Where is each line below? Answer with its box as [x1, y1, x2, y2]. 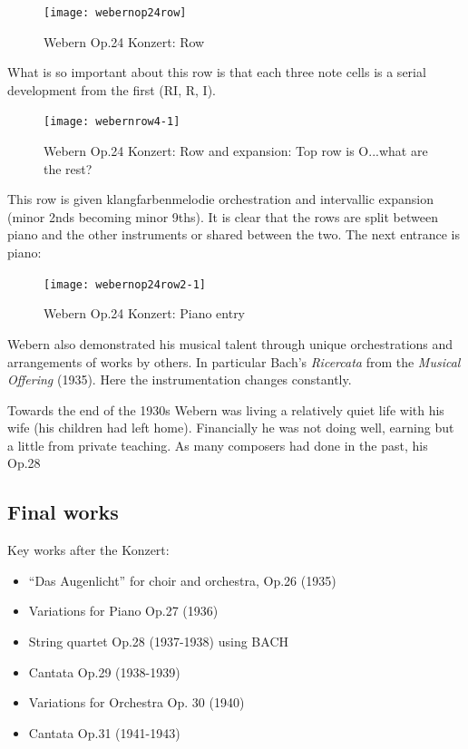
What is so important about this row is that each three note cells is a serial [7, 63, 426, 82]
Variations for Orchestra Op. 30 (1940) [28, 693, 245, 712]
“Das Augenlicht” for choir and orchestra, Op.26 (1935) [28, 570, 336, 589]
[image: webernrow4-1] [44, 115, 180, 129]
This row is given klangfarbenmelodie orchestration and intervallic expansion [7, 190, 434, 209]
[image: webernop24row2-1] [44, 277, 206, 291]
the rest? [44, 159, 93, 178]
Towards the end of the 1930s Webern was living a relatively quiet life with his [7, 400, 444, 419]
